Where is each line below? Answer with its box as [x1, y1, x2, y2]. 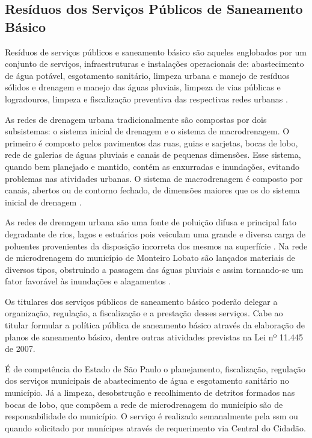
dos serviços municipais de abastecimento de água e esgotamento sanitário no [5, 374, 289, 387]
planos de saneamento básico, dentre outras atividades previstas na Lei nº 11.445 [5, 330, 303, 343]
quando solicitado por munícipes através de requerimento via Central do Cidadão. [5, 421, 306, 434]
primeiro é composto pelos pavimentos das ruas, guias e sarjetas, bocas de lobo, [5, 136, 298, 149]
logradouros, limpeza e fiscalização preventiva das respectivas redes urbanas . [5, 92, 288, 105]
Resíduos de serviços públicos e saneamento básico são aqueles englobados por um [5, 45, 307, 58]
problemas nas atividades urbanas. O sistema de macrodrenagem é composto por [5, 172, 303, 184]
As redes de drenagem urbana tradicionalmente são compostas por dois [5, 113, 267, 125]
